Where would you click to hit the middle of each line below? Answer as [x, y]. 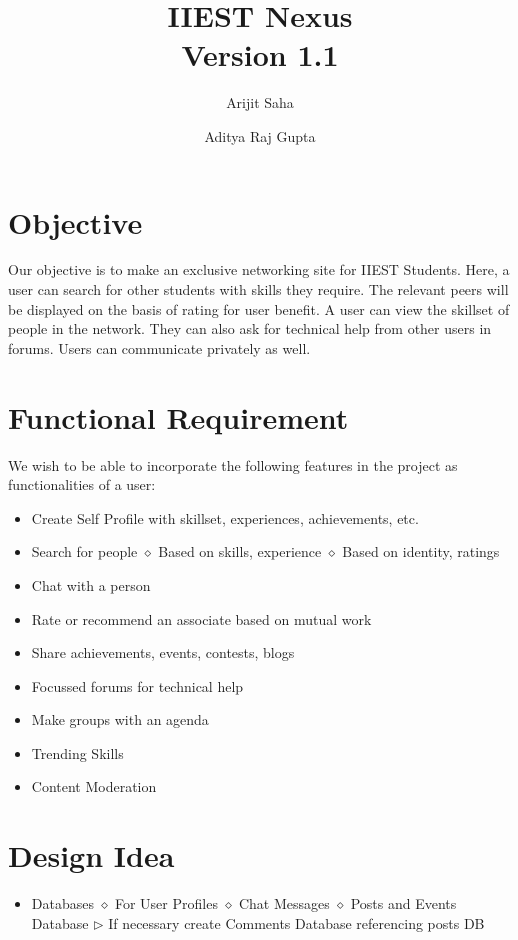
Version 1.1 [260, 54]
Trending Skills [77, 752]
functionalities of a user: [82, 484]
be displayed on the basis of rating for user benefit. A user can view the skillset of [259, 308]
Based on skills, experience [240, 551]
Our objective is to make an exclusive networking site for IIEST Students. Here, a [259, 269]
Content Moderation [94, 786]
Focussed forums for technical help [137, 685]
